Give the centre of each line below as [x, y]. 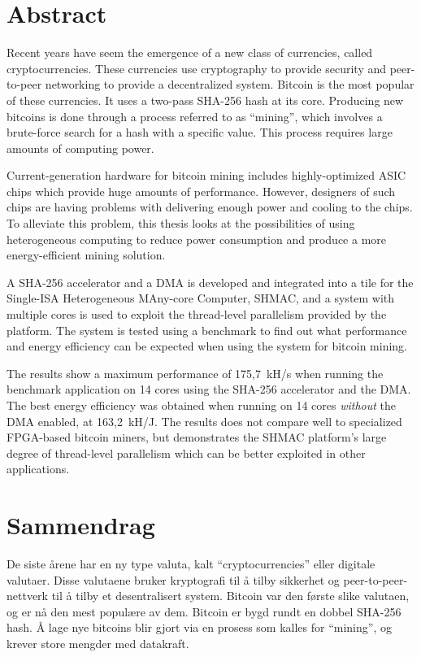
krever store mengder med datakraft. [98, 644]
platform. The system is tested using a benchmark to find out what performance [207, 330]
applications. [38, 469]
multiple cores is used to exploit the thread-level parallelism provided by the [197, 314]
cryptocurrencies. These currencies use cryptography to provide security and [197, 68]
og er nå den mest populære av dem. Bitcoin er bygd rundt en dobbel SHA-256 [204, 611]
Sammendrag [81, 525]
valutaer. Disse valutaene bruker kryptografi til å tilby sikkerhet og [173, 579]
